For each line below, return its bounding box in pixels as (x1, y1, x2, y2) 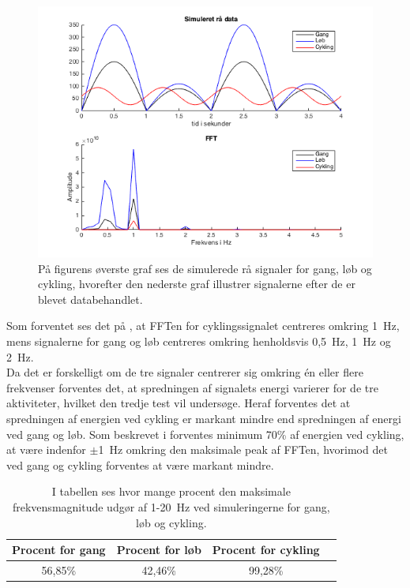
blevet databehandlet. (38, 290, 143, 307)
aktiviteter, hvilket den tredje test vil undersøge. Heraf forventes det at (6, 395, 351, 411)
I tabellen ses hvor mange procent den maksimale (51, 483, 291, 500)
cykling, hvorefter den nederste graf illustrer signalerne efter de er (38, 275, 355, 292)
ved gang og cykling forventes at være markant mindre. (6, 456, 274, 473)
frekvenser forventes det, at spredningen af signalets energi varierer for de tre (6, 379, 378, 395)
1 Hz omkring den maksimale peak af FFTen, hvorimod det (98, 441, 388, 458)
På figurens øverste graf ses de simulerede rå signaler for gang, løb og (38, 260, 372, 276)
